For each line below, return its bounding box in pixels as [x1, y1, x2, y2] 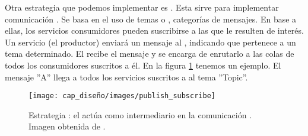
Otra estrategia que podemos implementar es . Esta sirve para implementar [5, 1, 279, 13]
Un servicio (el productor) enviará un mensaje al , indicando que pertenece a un [5, 35, 296, 48]
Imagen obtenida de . [28, 120, 106, 132]
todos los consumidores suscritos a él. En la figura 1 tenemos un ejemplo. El [5, 59, 281, 71]
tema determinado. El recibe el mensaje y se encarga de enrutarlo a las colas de [5, 47, 294, 60]
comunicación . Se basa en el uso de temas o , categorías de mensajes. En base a [5, 12, 297, 25]
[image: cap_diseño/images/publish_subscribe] [28, 92, 215, 101]
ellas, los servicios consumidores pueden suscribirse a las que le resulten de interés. [5, 24, 304, 37]
